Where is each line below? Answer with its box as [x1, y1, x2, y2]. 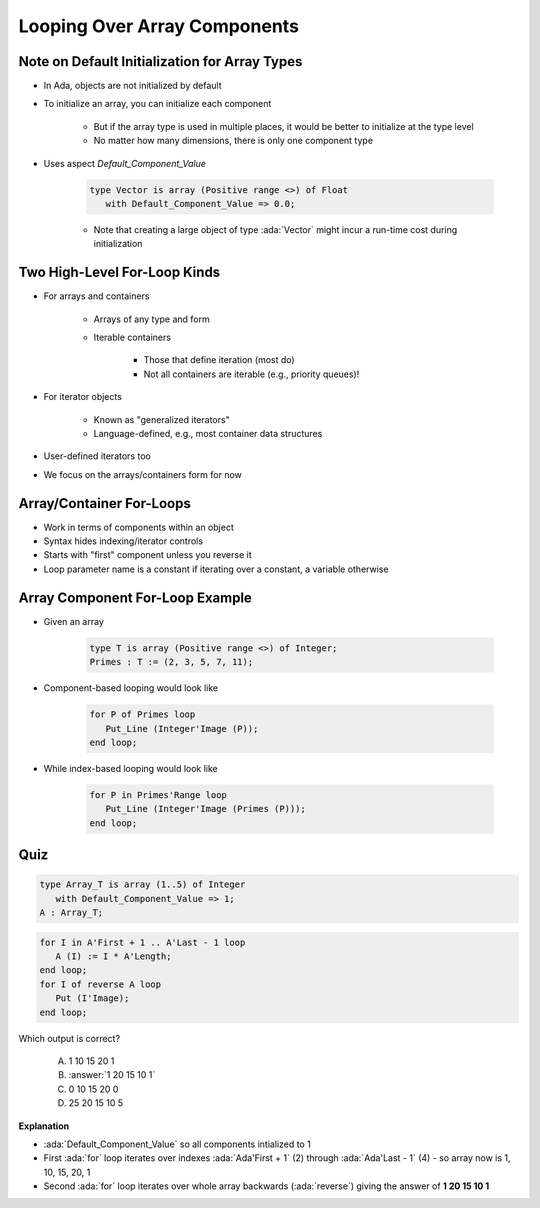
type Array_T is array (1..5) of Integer [39, 879, 246, 890]
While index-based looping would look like [43, 762, 219, 774]
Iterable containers [93, 331, 172, 344]
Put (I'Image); [55, 993, 130, 1004]
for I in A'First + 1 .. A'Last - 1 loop [39, 936, 246, 948]
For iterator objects [43, 391, 122, 403]
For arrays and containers [43, 290, 150, 302]
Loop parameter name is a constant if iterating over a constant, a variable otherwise [43, 563, 389, 575]
